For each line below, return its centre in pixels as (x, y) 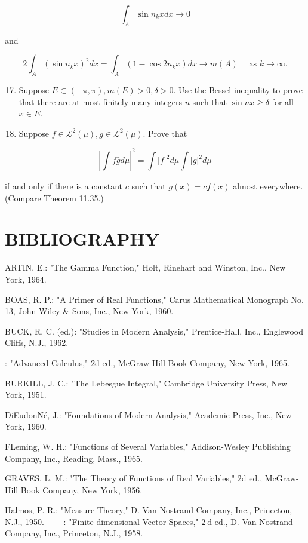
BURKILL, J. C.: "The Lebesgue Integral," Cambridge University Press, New (146, 383)
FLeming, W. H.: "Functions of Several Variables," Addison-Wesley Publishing (148, 446)
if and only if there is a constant (64, 186)
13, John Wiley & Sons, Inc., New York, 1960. (89, 311)
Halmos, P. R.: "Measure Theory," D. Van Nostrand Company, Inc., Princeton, (149, 510)
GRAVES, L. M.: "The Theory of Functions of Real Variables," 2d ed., (134, 478)
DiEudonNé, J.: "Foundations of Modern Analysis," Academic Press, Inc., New (148, 414)
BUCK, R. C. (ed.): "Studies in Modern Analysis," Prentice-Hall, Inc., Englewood (154, 331)
